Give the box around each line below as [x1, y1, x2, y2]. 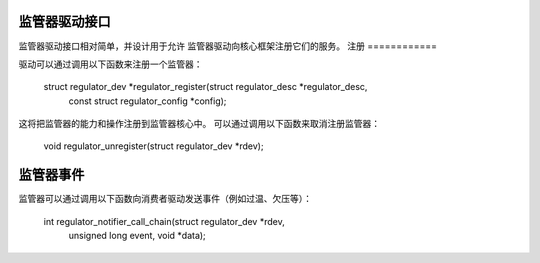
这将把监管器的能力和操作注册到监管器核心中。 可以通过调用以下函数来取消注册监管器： [18, 118, 380, 130]
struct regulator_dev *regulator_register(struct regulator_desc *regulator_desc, [43, 81, 368, 93]
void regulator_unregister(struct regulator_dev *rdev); [43, 140, 264, 152]
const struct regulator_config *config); [68, 95, 227, 107]
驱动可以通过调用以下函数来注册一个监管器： [18, 58, 203, 70]
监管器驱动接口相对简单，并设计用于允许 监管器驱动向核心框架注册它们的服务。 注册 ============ [18, 40, 437, 52]
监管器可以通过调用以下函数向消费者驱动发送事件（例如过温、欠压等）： [18, 193, 312, 205]
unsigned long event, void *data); [68, 230, 207, 242]
